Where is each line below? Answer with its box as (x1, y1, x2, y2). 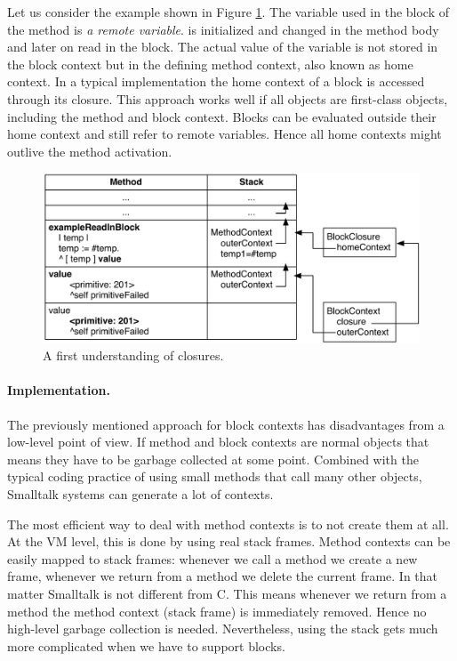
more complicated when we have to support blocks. (7, 636, 285, 655)
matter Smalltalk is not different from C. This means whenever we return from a (7, 584, 447, 602)
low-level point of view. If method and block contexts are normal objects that (7, 432, 429, 451)
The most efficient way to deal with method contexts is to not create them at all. (7, 514, 449, 533)
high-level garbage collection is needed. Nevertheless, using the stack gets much (7, 619, 438, 638)
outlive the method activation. (7, 141, 172, 160)
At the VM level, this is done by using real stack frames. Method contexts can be (7, 532, 451, 551)
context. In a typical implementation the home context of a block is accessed (7, 72, 425, 91)
